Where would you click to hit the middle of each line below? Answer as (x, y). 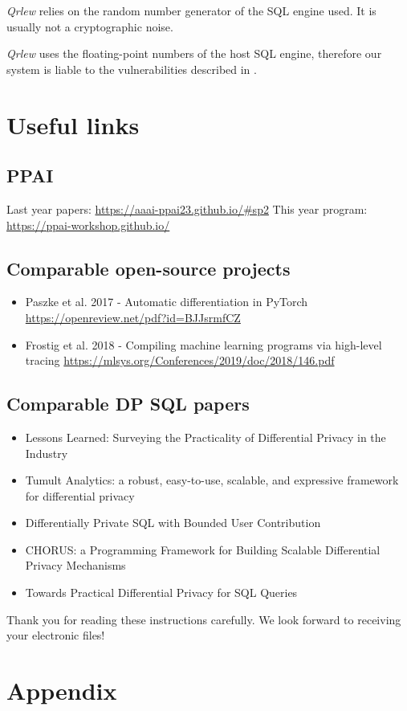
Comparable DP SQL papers (128, 404)
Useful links (73, 124)
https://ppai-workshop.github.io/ (88, 225)
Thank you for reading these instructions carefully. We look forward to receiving (204, 619)
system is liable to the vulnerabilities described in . (132, 69)
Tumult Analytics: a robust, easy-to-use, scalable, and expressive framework (212, 480)
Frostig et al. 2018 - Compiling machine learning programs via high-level (203, 344)
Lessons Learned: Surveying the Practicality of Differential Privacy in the (206, 437)
